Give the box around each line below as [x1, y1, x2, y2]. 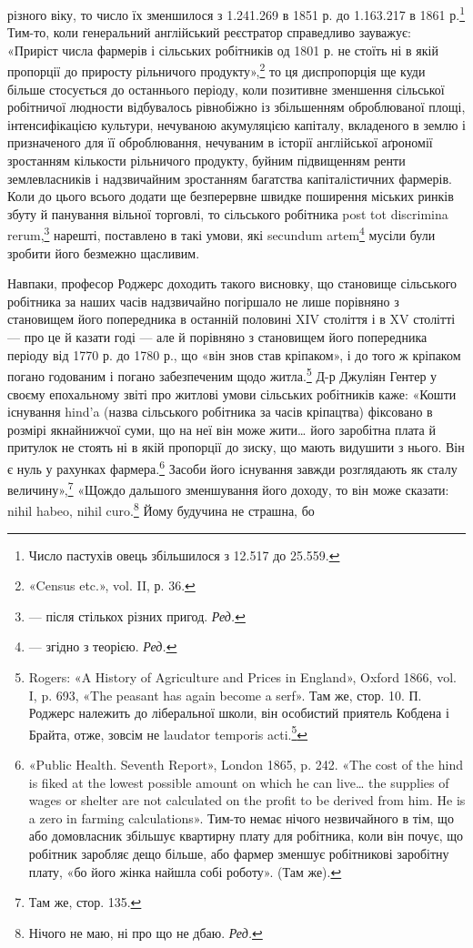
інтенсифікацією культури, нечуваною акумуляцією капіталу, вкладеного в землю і [7, 115, 466, 134]
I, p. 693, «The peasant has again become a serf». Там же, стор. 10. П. [28, 685, 422, 704]
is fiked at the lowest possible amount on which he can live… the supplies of [28, 772, 449, 792]
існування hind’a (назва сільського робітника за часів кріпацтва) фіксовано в [7, 402, 433, 421]
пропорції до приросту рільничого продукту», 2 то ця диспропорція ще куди [7, 59, 426, 81]
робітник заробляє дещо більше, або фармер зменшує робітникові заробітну [28, 844, 449, 862]
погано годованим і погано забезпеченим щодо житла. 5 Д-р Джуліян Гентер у [7, 364, 438, 385]
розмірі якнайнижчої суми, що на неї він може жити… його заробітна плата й [7, 419, 436, 439]
